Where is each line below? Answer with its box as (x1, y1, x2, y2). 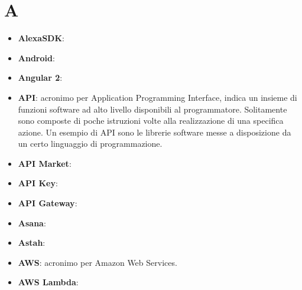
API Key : (18, 177, 58, 189)
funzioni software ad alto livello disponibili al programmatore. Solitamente (18, 103, 287, 115)
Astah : (18, 236, 46, 249)
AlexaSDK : (18, 32, 64, 44)
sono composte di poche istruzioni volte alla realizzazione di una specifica (18, 114, 284, 127)
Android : (18, 51, 55, 64)
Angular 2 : (18, 71, 63, 84)
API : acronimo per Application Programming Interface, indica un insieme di (18, 91, 297, 103)
